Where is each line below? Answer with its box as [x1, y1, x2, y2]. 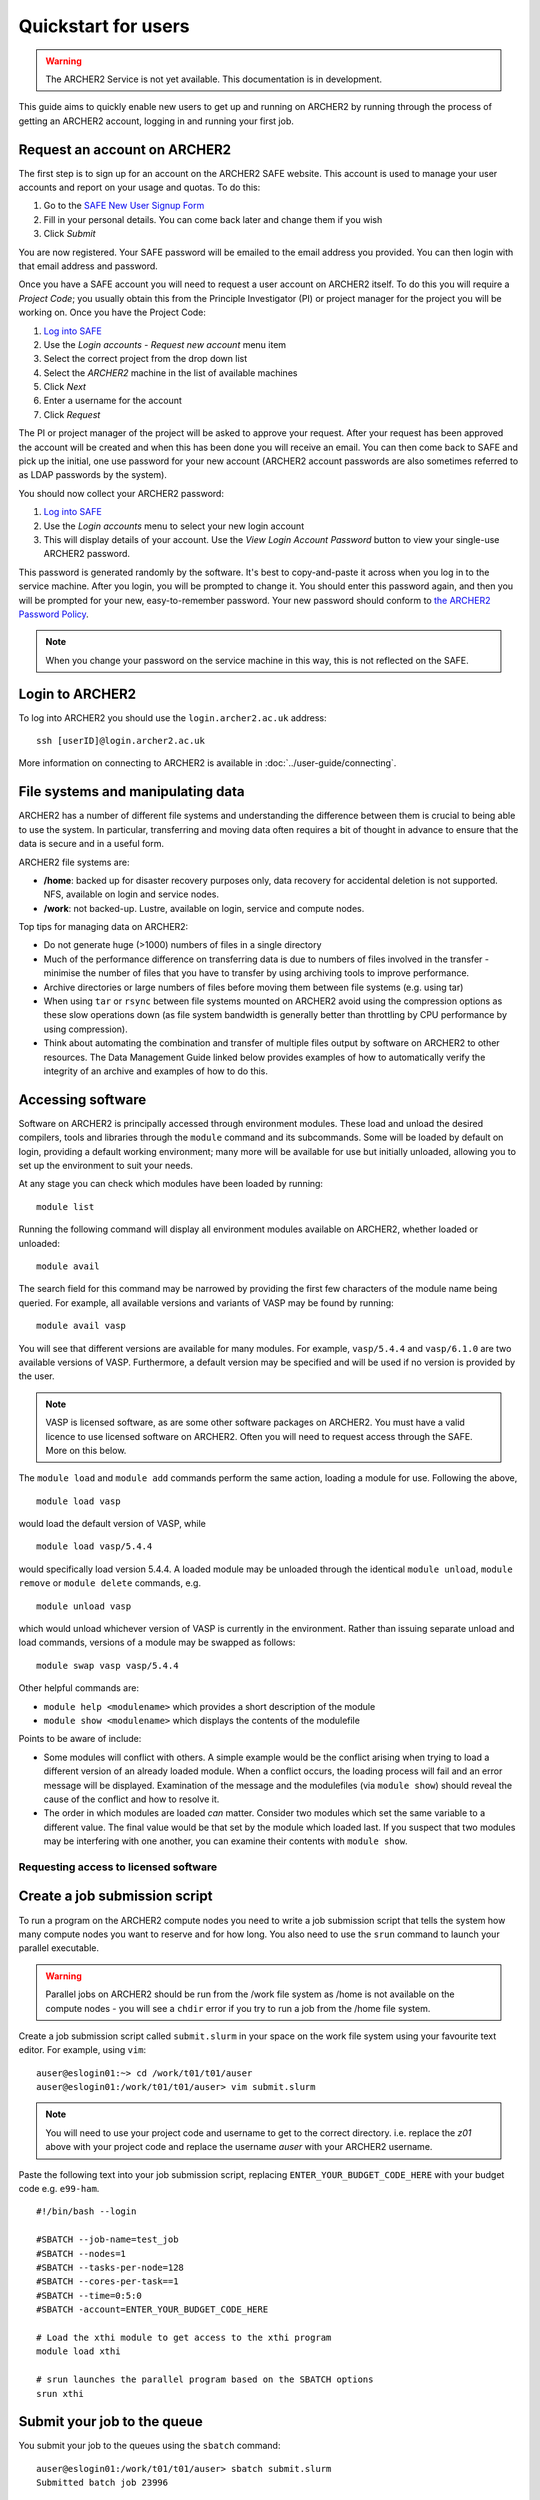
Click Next [43, 381, 87, 393]
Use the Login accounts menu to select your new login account [43, 520, 305, 532]
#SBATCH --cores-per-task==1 [36, 2276, 179, 2287]
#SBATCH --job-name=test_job [36, 2234, 179, 2245]
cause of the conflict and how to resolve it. [43, 1793, 220, 1805]
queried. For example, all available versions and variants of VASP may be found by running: [18, 1296, 394, 1309]
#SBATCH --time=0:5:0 [36, 2290, 142, 2301]
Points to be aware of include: [18, 1733, 142, 1745]
